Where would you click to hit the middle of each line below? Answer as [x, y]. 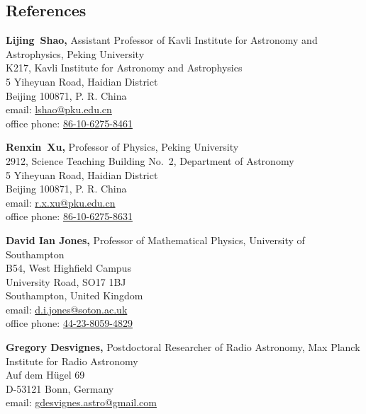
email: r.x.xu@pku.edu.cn [61, 202]
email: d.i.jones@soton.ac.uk [67, 309]
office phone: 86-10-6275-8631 [69, 216]
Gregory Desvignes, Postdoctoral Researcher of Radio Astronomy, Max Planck [183, 347]
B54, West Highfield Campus [68, 268]
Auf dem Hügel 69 [45, 375]
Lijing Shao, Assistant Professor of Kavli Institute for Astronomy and [162, 40]
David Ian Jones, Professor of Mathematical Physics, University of [155, 240]
